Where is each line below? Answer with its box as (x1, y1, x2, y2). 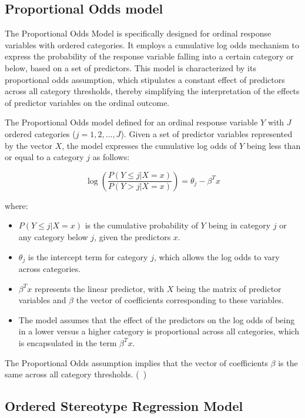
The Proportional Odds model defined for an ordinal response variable (5, 116, 258, 128)
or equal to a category (5, 151, 84, 163)
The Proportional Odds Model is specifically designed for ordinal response (5, 27, 272, 39)
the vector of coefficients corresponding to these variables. (76, 294, 284, 306)
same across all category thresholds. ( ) (5, 368, 147, 380)
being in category (208, 219, 271, 231)
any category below (18, 230, 88, 243)
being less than (246, 139, 301, 151)
